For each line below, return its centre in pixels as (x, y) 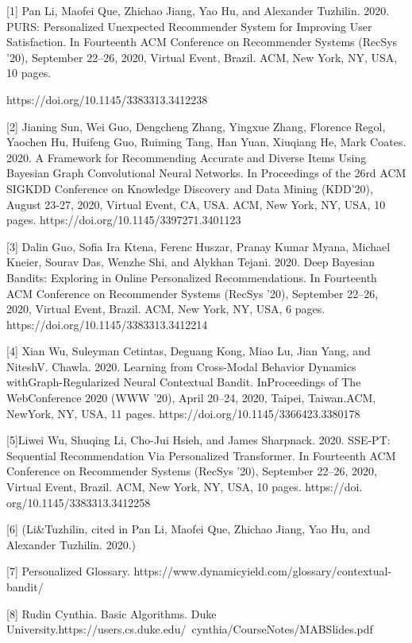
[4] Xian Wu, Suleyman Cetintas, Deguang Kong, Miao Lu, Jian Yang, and (189, 351)
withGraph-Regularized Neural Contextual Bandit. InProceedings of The (184, 382)
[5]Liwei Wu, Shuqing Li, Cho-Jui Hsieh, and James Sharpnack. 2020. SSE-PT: (198, 440)
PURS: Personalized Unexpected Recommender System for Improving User (189, 26)
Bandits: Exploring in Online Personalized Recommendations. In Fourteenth (192, 277)
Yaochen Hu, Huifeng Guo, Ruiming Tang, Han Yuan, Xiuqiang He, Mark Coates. (206, 142)
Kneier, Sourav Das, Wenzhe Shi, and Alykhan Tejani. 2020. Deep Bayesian (191, 262)
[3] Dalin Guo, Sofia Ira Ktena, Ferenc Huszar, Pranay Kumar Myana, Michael (198, 246)
